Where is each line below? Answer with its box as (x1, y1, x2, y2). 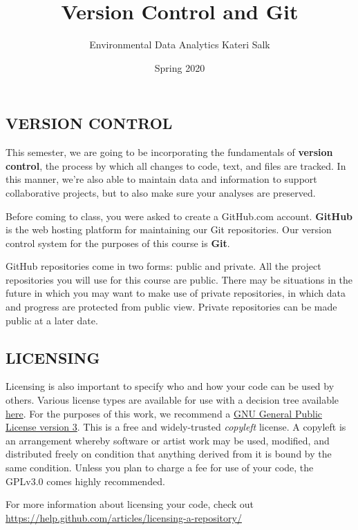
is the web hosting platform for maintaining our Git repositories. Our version (6, 222, 332, 237)
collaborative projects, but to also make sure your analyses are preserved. (6, 185, 316, 199)
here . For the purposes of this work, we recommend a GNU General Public (6, 406, 323, 420)
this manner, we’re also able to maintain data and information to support (6, 172, 317, 186)
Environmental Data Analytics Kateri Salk (89, 37, 270, 52)
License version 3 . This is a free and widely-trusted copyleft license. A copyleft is (6, 420, 346, 434)
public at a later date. (6, 313, 98, 327)
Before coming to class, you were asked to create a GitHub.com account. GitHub (6, 208, 353, 223)
